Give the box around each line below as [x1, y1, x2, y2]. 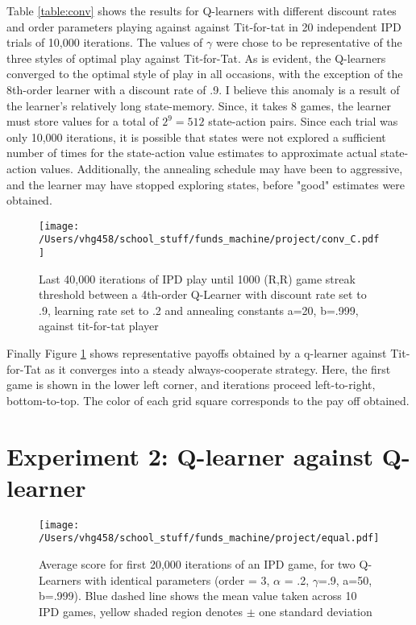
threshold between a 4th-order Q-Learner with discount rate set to [39, 286, 367, 303]
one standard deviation [259, 602, 372, 619]
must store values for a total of [6, 113, 159, 130]
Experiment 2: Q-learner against [6, 439, 374, 472]
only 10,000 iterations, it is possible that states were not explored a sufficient [6, 128, 386, 145]
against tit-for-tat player [39, 317, 159, 334]
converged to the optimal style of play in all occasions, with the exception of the [6, 65, 403, 82]
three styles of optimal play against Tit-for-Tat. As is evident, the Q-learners [6, 49, 386, 66]
